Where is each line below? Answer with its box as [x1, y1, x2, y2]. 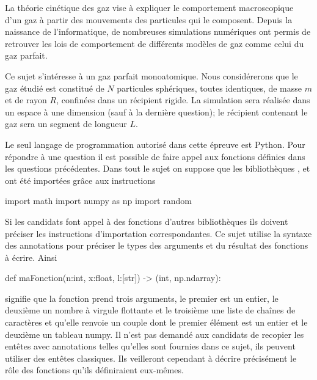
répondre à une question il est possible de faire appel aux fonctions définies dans [5, 150, 305, 163]
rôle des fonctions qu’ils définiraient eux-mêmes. [5, 364, 184, 376]
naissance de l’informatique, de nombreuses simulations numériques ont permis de [5, 25, 311, 38]
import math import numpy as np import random [5, 194, 192, 207]
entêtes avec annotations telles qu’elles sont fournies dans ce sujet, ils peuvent [5, 340, 296, 353]
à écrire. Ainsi [5, 250, 57, 263]
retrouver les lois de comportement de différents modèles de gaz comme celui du [5, 37, 304, 49]
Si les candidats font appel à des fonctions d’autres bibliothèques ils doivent [5, 214, 288, 227]
